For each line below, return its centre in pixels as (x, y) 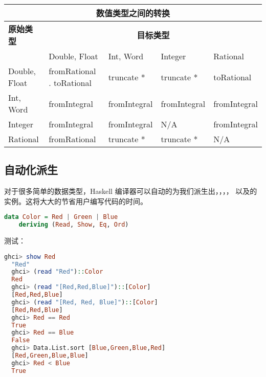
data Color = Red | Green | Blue (61, 217)
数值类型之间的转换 (133, 13)
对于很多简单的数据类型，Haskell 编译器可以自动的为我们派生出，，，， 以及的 (131, 191)
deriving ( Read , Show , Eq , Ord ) (74, 225)
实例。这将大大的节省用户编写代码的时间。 (76, 201)
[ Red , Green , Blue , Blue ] (50, 356)
